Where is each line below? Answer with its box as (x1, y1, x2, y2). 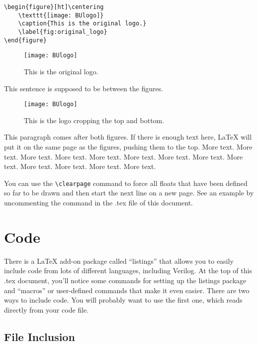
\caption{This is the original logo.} (18, 20, 147, 27)
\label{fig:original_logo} (18, 28, 107, 35)
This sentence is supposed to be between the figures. (4, 83, 164, 93)
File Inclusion (4, 329, 75, 344)
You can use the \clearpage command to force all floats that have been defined (4, 177, 248, 188)
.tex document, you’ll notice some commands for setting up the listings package (4, 275, 247, 285)
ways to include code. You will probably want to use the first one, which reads (4, 295, 243, 305)
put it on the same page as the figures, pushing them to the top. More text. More (4, 141, 253, 152)
